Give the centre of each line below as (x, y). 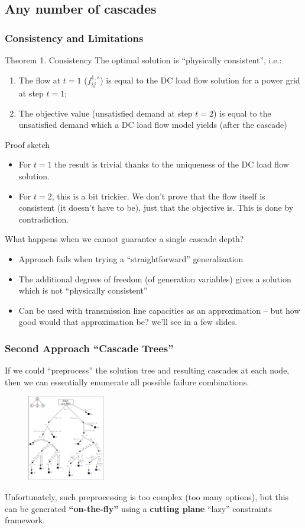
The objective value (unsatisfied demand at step (106, 113)
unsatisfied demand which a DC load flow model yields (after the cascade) (153, 125)
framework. (25, 520)
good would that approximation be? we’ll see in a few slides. (128, 322)
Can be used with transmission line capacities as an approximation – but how (159, 310)
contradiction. (44, 219)
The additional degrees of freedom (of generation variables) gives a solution (155, 279)
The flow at (40, 80)
